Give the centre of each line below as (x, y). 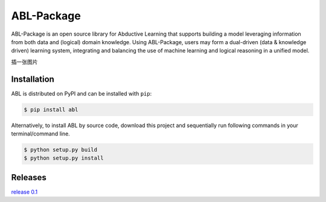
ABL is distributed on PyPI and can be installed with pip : (81, 93)
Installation (33, 79)
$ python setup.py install (64, 158)
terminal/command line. (41, 134)
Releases (29, 178)
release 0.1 (24, 192)
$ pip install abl (51, 109)
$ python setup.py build (61, 149)
